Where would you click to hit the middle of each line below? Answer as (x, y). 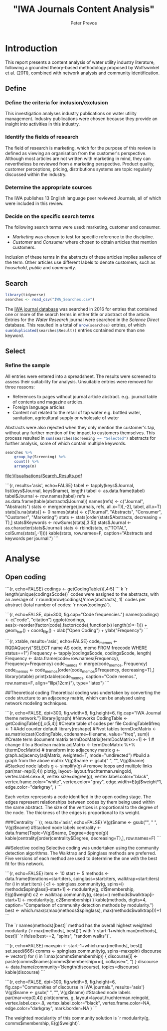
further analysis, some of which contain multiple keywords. (66, 443)
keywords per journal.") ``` (32, 538)
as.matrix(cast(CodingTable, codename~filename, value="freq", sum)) (77, 734)
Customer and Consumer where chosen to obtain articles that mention (84, 242)
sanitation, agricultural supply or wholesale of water (66, 418)
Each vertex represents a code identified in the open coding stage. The (78, 797)
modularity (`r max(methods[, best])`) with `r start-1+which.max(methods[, (82, 931)
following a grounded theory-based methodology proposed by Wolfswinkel (82, 67)
